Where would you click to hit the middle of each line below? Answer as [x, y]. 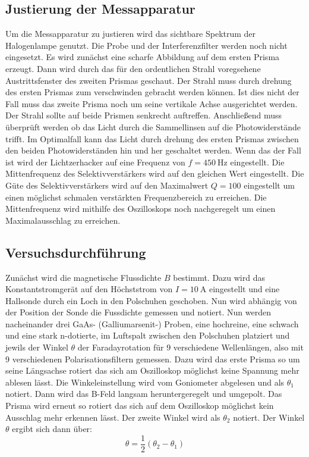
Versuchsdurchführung [76, 252]
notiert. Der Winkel [269, 417]
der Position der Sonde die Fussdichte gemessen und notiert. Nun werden [138, 312]
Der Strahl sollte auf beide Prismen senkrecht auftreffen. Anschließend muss [144, 115]
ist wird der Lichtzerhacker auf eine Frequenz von [95, 162]
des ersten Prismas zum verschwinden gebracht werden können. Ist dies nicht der [152, 92]
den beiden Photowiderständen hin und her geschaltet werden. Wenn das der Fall [153, 150]
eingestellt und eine [244, 289]
